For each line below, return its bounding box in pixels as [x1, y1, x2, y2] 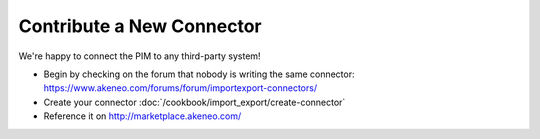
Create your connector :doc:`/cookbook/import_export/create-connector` [43, 96, 346, 108]
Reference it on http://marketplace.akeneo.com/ [43, 110, 242, 122]
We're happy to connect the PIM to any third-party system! [18, 50, 261, 62]
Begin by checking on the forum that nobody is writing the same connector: [43, 68, 355, 80]
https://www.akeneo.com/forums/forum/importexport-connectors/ [43, 82, 318, 94]
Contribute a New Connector [18, 15, 262, 37]
